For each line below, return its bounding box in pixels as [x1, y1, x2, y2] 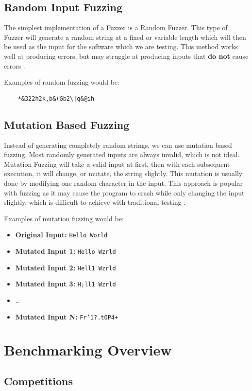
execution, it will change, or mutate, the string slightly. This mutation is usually [4, 168, 243, 178]
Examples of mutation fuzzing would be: [4, 213, 124, 223]
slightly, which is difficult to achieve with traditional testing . [4, 197, 186, 207]
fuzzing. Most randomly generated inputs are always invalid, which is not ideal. [4, 149, 240, 160]
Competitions [4, 373, 73, 388]
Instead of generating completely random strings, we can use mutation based [4, 140, 232, 150]
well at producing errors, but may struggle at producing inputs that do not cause [4, 51, 249, 61]
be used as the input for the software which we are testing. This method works [4, 41, 238, 52]
